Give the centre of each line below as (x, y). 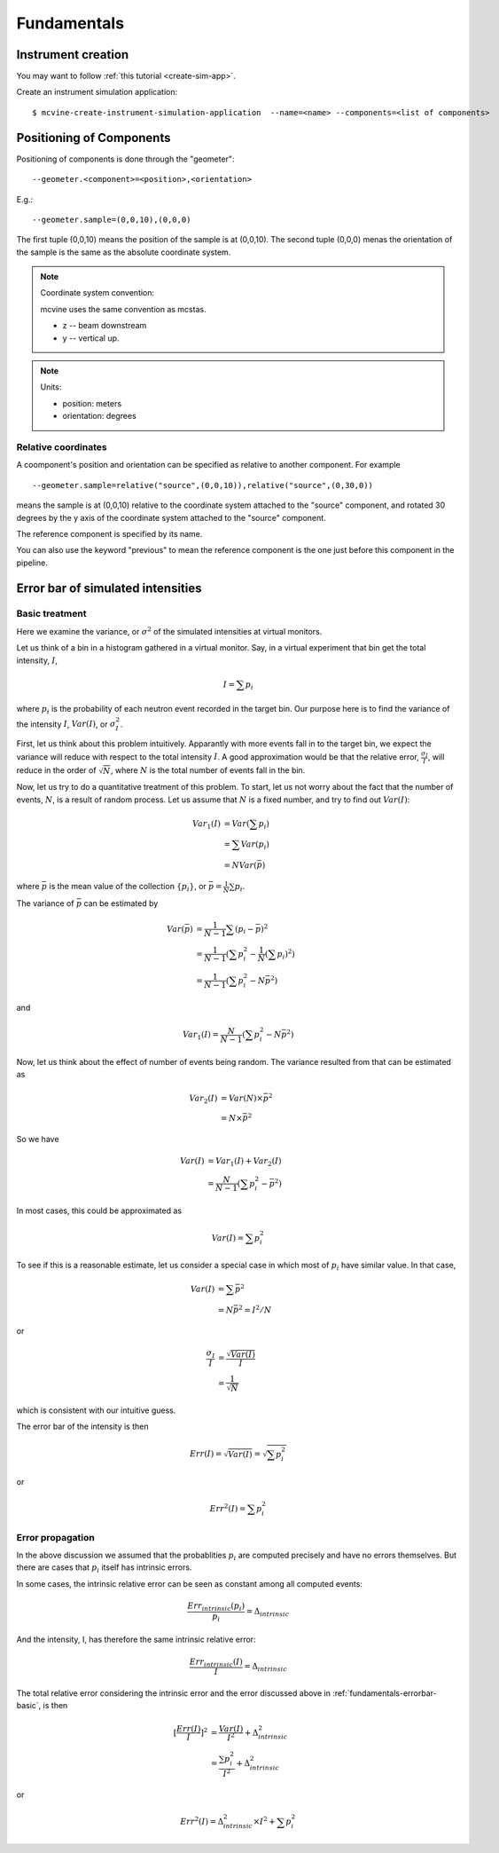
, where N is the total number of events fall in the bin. (208, 770)
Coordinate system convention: (97, 293)
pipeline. (32, 563)
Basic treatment (51, 614)
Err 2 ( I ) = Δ (202, 1821)
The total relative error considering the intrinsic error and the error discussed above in (174, 1693)
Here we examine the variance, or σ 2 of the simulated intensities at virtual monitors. (169, 631)
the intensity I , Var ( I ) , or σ (66, 724)
